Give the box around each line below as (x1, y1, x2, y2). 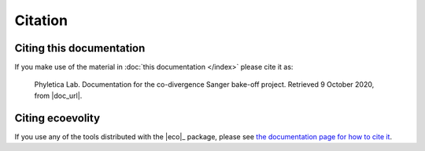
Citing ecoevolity (14, 111, 101, 124)
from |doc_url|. (34, 91, 83, 100)
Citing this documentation (14, 41, 146, 55)
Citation (14, 12, 68, 29)
